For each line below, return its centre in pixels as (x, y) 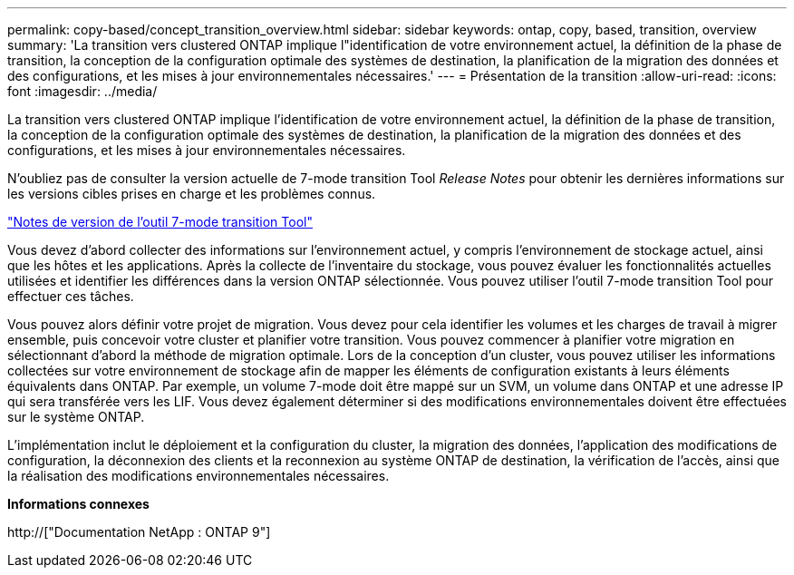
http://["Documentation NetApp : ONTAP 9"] (139, 532)
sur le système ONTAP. (76, 417)
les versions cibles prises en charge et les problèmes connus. (192, 194)
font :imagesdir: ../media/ (82, 91)
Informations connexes (78, 504)
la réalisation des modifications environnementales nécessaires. (198, 476)
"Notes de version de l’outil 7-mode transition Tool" (160, 222)
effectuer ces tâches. (71, 296)
